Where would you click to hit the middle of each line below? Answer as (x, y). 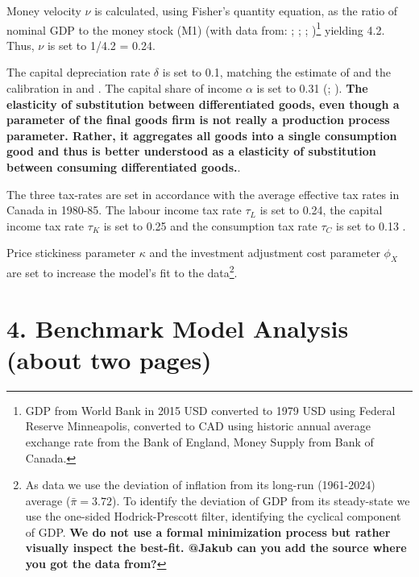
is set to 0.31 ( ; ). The (312, 88)
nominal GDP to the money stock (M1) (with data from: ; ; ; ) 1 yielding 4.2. (196, 28)
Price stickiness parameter (71, 253)
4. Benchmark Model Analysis (178, 328)
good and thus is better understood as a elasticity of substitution (191, 151)
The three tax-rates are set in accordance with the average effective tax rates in (203, 194)
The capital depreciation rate (79, 72)
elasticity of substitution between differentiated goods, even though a (203, 104)
